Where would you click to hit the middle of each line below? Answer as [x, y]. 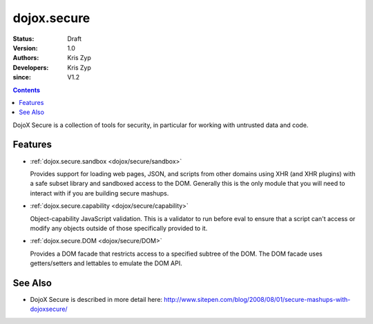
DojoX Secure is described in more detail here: [96, 299]
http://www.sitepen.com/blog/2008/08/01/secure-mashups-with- [257, 299]
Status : [23, 39]
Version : [25, 48]
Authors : [26, 58]
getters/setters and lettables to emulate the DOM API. [106, 263]
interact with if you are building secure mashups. [99, 193]
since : [22, 77]
